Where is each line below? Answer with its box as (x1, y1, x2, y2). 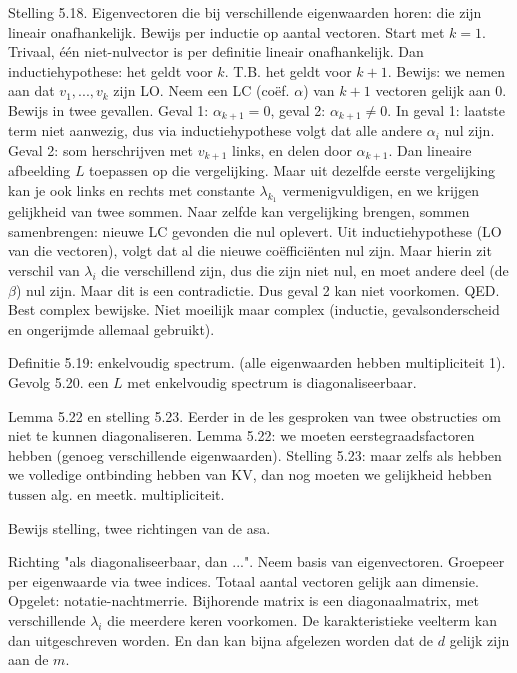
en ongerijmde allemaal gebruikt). (8, 318, 215, 339)
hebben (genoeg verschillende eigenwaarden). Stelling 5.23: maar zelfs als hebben (8, 444, 502, 465)
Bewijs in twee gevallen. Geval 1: (8, 99, 209, 120)
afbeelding (8, 160, 71, 181)
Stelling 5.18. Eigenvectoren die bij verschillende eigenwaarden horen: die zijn (8, 2, 482, 22)
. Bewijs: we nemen (387, 60, 506, 81)
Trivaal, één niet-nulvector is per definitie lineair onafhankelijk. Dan (8, 41, 424, 62)
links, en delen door (232, 140, 352, 161)
